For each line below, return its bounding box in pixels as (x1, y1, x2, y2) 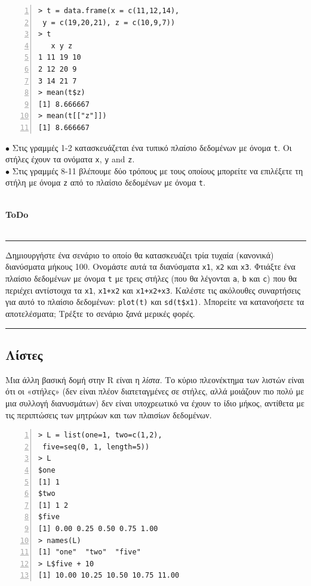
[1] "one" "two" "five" (38, 548, 141, 557)
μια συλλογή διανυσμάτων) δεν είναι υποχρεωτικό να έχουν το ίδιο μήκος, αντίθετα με (5, 397, 304, 409)
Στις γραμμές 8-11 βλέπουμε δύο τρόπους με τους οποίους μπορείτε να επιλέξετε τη (12, 164, 303, 177)
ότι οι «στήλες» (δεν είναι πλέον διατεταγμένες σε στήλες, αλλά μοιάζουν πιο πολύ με (5, 385, 304, 397)
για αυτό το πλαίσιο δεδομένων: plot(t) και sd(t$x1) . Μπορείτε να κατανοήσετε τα (5, 295, 304, 308)
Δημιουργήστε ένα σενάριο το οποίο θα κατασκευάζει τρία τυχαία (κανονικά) (5, 248, 274, 261)
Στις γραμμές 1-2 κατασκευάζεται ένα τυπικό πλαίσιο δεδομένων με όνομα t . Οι (12, 141, 292, 153)
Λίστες (5, 346, 43, 364)
